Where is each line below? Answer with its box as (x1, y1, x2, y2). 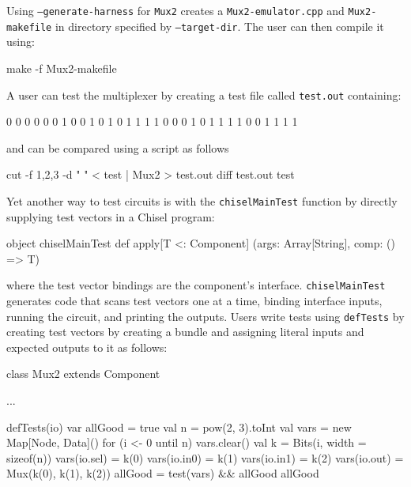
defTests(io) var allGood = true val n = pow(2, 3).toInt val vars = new (6, 418, 352, 435)
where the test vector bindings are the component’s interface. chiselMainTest (6, 277, 386, 293)
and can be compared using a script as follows (6, 139, 229, 156)
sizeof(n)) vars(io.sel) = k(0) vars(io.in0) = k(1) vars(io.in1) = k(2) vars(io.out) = (6, 449, 404, 466)
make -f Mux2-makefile (6, 59, 117, 76)
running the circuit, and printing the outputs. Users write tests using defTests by (6, 308, 405, 324)
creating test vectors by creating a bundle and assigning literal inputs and (6, 323, 364, 340)
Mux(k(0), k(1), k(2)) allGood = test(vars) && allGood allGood (6, 465, 319, 481)
